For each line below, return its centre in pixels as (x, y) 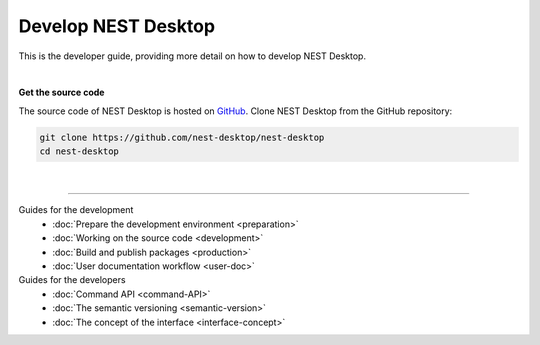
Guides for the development (76, 210)
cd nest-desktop (79, 151)
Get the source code (61, 92)
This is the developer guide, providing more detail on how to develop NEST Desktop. (192, 56)
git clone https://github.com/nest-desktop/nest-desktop (182, 137)
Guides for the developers (72, 280)
